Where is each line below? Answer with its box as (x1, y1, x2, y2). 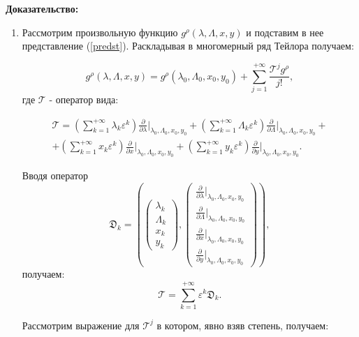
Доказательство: (6, 1, 79, 15)
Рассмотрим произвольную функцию (22, 24, 178, 39)
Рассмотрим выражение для (22, 317, 140, 332)
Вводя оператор (22, 168, 88, 183)
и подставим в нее (246, 24, 324, 39)
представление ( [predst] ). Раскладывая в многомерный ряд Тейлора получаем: (22, 38, 354, 53)
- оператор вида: (49, 92, 119, 107)
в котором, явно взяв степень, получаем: (156, 317, 329, 332)
